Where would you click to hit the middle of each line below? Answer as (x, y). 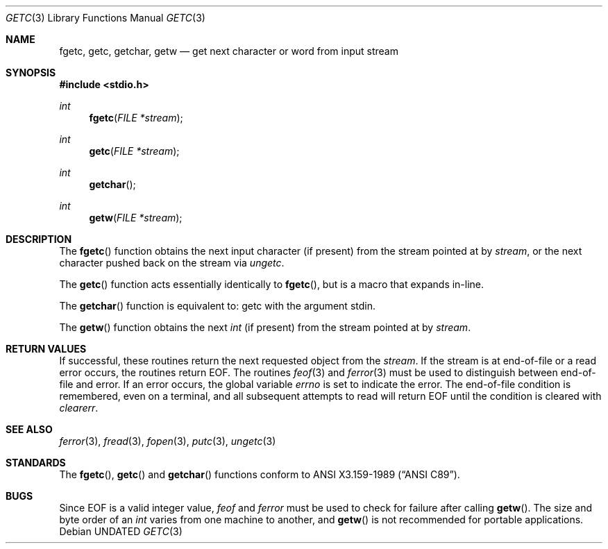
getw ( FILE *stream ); (136, 218)
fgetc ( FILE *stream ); (136, 118)
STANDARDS (36, 463)
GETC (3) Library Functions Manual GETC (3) (105, 18)
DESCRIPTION (39, 239)
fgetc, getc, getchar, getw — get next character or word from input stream (229, 51)
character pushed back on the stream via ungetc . (172, 263)
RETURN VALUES (46, 349)
